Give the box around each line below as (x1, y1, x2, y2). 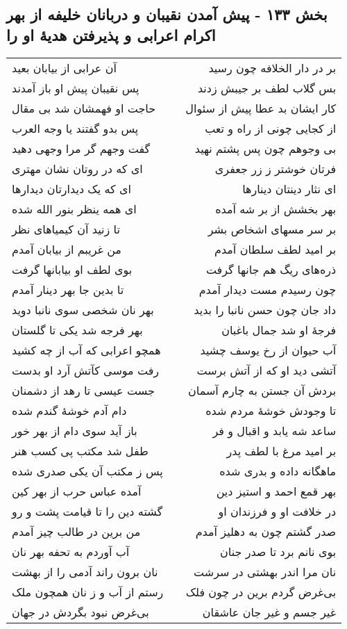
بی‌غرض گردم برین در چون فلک (185, 583, 337, 600)
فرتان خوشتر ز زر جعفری (214, 160, 337, 177)
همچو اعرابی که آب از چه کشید (12, 341, 161, 358)
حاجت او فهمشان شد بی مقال (12, 99, 156, 116)
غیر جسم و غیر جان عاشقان (202, 603, 337, 620)
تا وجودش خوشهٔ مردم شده (205, 402, 337, 418)
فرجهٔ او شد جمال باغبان (221, 321, 337, 338)
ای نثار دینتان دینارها (242, 180, 337, 197)
